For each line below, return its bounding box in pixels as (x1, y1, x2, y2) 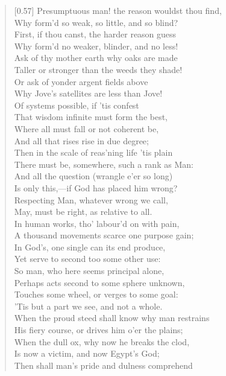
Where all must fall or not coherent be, (14, 122, 159, 135)
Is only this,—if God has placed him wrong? (14, 181, 178, 194)
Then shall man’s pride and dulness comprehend (14, 358, 193, 371)
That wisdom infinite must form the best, (14, 110, 168, 123)
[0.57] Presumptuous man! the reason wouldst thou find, (14, 4, 222, 16)
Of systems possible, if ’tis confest (14, 98, 139, 111)
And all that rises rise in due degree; (14, 134, 149, 147)
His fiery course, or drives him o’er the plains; (14, 323, 183, 336)
